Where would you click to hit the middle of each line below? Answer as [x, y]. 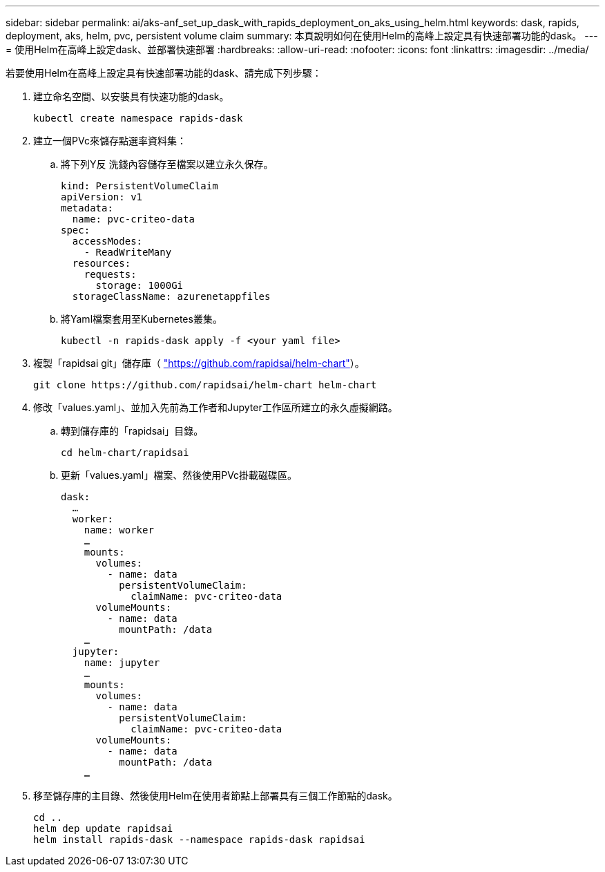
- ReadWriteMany [128, 252]
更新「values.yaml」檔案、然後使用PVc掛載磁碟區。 [179, 475]
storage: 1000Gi [140, 285]
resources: [102, 263]
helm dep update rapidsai [103, 828]
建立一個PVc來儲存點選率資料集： [110, 141]
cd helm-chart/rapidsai [125, 453]
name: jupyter [122, 663]
